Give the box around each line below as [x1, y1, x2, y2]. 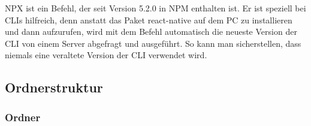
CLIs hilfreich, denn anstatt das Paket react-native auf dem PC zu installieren [5, 13, 292, 26]
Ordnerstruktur [5, 78, 103, 97]
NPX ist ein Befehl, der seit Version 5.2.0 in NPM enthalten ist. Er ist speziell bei [5, 2, 306, 14]
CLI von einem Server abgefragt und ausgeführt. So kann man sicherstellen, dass [5, 37, 301, 49]
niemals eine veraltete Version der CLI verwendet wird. [5, 49, 207, 61]
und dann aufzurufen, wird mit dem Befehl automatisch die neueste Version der [5, 25, 297, 38]
